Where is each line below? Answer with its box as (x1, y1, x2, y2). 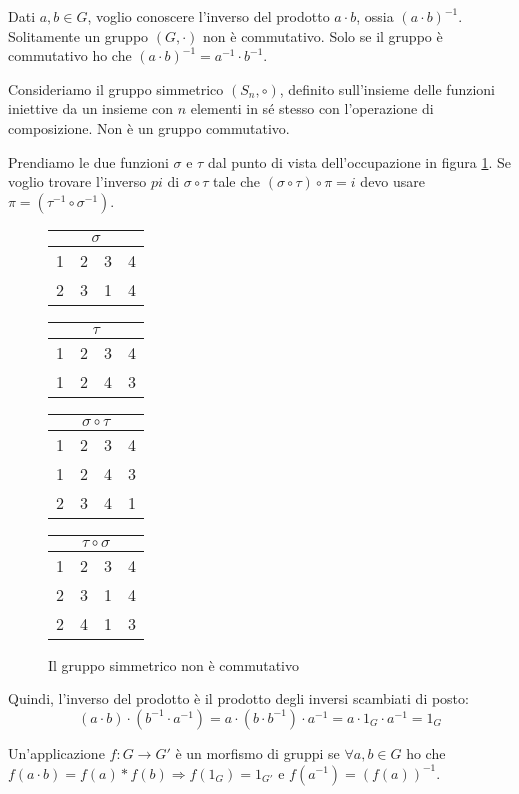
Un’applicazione (8, 742, 105, 763)
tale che (213, 171, 261, 192)
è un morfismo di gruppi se (175, 742, 340, 763)
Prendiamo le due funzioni (8, 151, 169, 172)
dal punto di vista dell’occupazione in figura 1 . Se (207, 151, 511, 172)
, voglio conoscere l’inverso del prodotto (87, 6, 330, 26)
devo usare (360, 171, 426, 192)
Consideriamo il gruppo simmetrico (8, 78, 224, 99)
